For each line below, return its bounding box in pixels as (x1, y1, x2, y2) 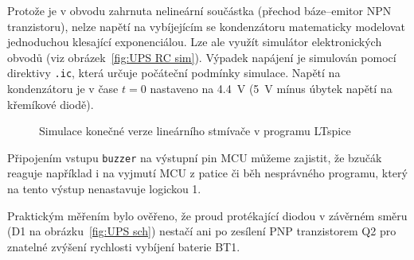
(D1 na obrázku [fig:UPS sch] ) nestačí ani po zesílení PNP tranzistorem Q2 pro (7, 223, 396, 239)
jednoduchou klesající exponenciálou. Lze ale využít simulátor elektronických (7, 33, 382, 50)
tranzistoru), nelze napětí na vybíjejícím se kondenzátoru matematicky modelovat (7, 17, 405, 34)
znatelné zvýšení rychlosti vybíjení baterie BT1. (7, 238, 240, 254)
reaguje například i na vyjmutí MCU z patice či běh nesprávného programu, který (7, 165, 408, 181)
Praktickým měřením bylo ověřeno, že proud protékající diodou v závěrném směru (7, 207, 408, 223)
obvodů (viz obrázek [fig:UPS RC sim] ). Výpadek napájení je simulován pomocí (7, 49, 396, 65)
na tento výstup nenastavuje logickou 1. (7, 180, 201, 197)
